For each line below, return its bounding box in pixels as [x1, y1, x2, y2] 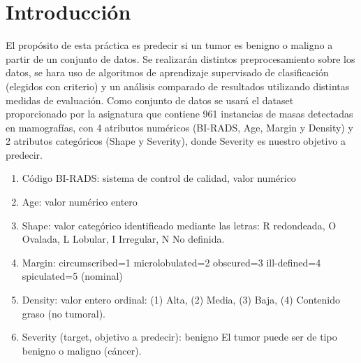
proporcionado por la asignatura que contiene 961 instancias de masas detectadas [6, 106, 353, 121]
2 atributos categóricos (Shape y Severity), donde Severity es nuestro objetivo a [6, 134, 346, 148]
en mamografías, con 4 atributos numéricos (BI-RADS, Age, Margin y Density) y [6, 120, 353, 134]
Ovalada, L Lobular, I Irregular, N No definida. [22, 232, 225, 246]
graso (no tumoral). [22, 306, 105, 320]
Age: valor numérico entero [22, 194, 138, 209]
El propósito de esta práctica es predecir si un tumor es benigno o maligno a [6, 38, 333, 52]
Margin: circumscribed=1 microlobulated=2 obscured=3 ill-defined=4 [22, 255, 321, 269]
